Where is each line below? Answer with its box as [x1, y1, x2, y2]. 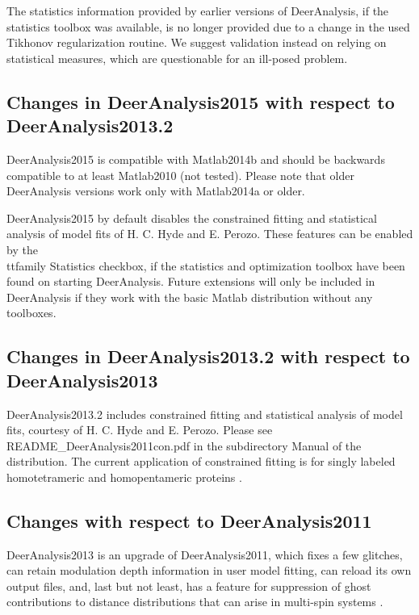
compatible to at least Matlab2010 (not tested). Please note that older [6, 166, 354, 183]
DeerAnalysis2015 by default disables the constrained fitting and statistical [6, 209, 377, 226]
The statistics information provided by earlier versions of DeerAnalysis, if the [6, 2, 389, 19]
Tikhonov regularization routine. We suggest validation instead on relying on [6, 34, 387, 51]
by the [6, 241, 38, 257]
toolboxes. [6, 304, 57, 321]
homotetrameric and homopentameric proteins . [6, 468, 242, 485]
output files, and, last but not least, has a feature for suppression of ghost [6, 577, 371, 594]
